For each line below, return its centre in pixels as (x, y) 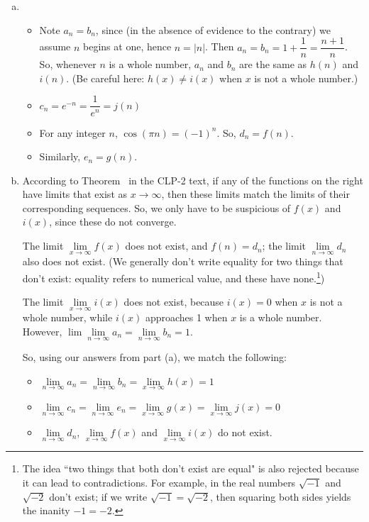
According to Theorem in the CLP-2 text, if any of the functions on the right (193, 180)
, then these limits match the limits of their (255, 194)
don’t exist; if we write (98, 496)
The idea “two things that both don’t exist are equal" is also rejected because (191, 468)
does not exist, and (166, 246)
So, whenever (68, 64)
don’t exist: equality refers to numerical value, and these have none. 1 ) (174, 277)
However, (42, 331)
